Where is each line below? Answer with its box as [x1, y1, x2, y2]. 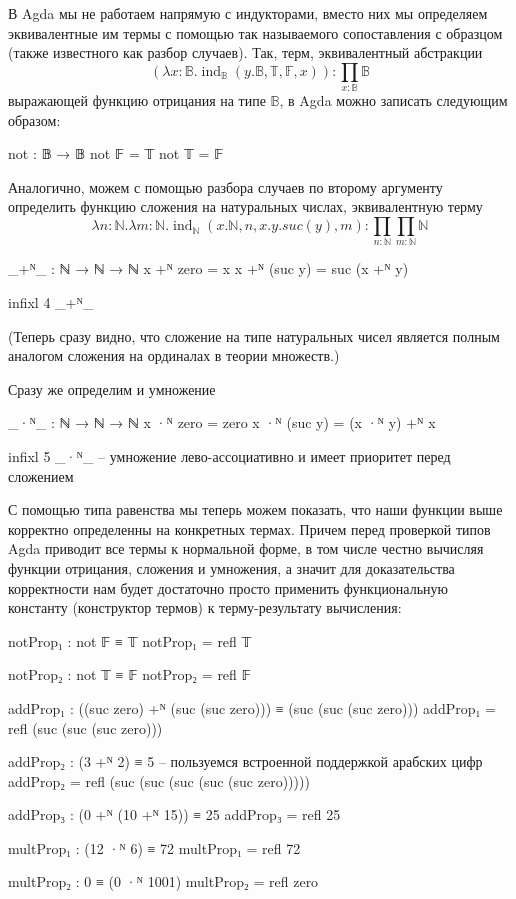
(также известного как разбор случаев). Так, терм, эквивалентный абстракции [8, 42, 483, 63]
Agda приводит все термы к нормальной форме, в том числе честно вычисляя [8, 538, 484, 559]
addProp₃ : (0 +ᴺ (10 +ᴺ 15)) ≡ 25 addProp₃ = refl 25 [8, 804, 341, 825]
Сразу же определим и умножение [8, 378, 216, 399]
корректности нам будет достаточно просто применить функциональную [8, 577, 449, 598]
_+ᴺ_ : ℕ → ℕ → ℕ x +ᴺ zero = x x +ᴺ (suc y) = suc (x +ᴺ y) [8, 258, 409, 279]
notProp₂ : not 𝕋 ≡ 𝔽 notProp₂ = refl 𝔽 [8, 664, 251, 685]
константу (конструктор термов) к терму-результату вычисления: [8, 597, 402, 618]
